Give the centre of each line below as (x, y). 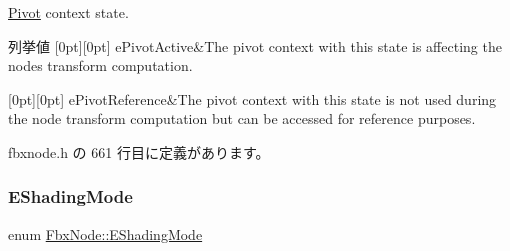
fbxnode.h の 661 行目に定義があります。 (139, 151)
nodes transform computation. (100, 65)
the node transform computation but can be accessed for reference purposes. (242, 118)
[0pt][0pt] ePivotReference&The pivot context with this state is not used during (252, 98)
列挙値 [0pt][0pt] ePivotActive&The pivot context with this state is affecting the (255, 45)
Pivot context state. (68, 12)
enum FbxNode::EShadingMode (105, 233)
